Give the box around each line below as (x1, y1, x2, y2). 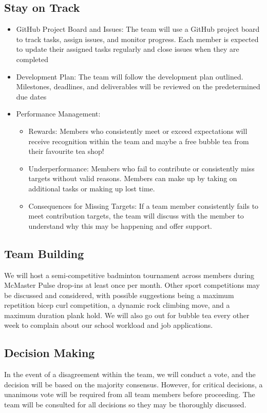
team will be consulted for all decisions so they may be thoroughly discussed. (4, 399, 246, 410)
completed (16, 53, 49, 64)
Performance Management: (16, 108, 101, 119)
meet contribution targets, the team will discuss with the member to (28, 210, 244, 221)
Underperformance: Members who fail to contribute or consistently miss (28, 163, 255, 173)
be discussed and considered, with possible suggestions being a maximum (4, 289, 234, 300)
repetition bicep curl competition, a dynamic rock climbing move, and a (4, 300, 230, 310)
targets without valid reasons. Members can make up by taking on (28, 173, 237, 184)
